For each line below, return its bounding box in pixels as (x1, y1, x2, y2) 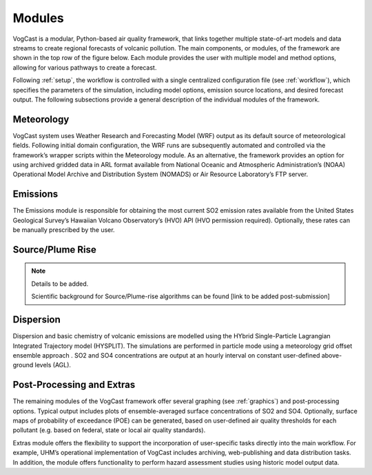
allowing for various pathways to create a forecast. (12, 63, 157, 72)
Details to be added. (31, 280, 89, 288)
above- (321, 351, 342, 359)
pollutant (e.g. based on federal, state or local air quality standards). (12, 426, 206, 434)
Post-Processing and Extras (12, 379, 136, 391)
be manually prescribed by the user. (12, 226, 115, 234)
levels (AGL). (34, 361, 72, 369)
